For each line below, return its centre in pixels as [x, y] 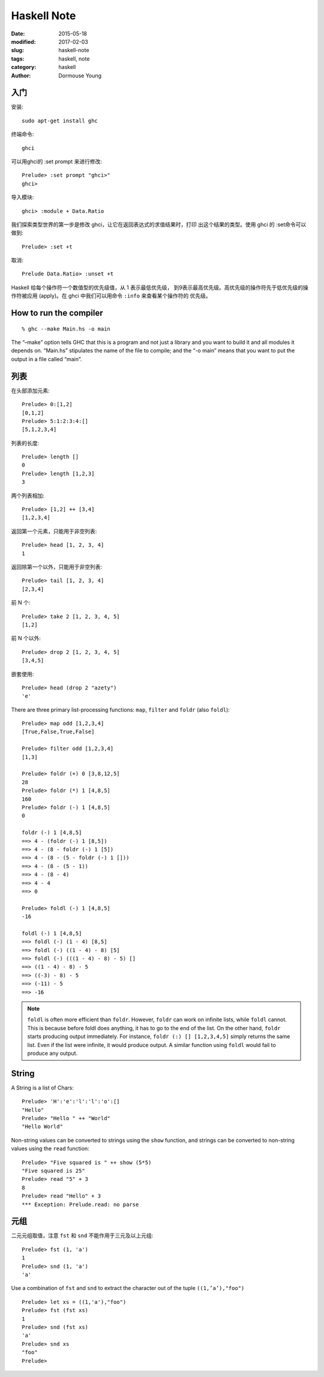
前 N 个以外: [26, 638]
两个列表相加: [28, 496]
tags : [18, 58]
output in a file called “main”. [46, 359]
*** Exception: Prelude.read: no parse [80, 1204]
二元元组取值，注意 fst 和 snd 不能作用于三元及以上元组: [82, 1235]
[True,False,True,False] [58, 732]
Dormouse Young [80, 76]
